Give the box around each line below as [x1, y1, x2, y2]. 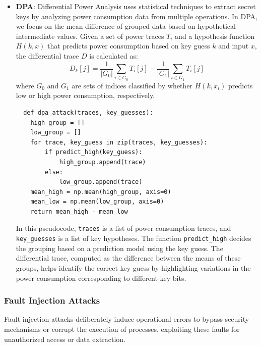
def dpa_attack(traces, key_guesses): [23, 109, 153, 116]
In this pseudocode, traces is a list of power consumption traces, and [16, 223, 231, 233]
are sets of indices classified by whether [72, 80, 192, 90]
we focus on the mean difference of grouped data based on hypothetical [16, 21, 236, 31]
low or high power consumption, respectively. [16, 90, 155, 101]
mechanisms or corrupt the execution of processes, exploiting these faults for [4, 323, 240, 334]
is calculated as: [89, 50, 138, 61]
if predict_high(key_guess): [45, 149, 143, 156]
